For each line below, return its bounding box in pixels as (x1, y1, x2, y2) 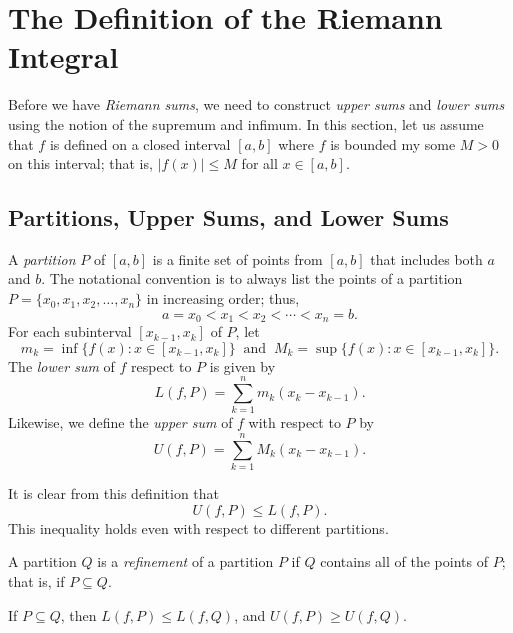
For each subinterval (8, 321, 132, 342)
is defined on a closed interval (49, 133, 231, 154)
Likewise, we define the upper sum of (8, 412, 233, 433)
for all (241, 153, 278, 174)
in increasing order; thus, (146, 288, 300, 309)
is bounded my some (330, 133, 456, 154)
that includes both (370, 248, 483, 269)
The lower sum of (8, 355, 115, 376)
